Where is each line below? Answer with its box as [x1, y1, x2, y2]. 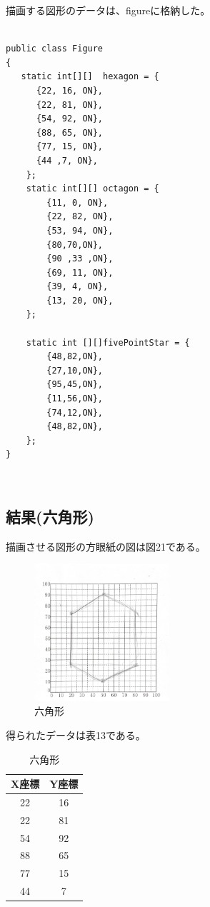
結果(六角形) [6, 505, 94, 527]
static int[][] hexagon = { [21, 71, 159, 82]
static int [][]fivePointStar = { [26, 337, 190, 348]
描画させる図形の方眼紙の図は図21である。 [6, 538, 206, 553]
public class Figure [6, 44, 104, 54]
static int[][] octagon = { [26, 184, 159, 194]
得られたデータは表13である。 [6, 727, 146, 742]
